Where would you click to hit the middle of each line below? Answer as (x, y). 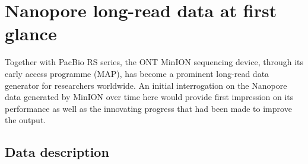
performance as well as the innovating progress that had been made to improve (148, 108)
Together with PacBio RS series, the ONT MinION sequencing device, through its (154, 62)
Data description (57, 152)
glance (31, 33)
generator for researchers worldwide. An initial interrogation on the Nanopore (146, 85)
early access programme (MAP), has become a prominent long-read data (137, 73)
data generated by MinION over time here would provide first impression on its (149, 97)
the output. (26, 120)
